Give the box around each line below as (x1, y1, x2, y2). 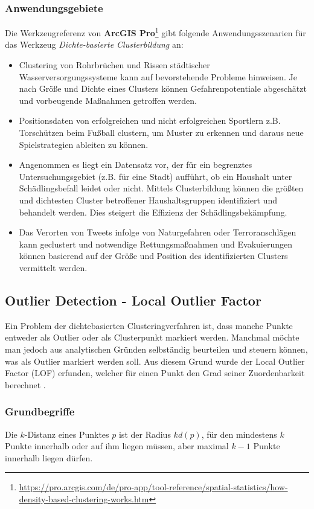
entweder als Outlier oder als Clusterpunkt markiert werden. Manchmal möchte (5, 331, 300, 344)
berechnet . (5, 378, 46, 391)
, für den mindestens (201, 427, 277, 440)
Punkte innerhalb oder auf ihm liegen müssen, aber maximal (5, 440, 229, 452)
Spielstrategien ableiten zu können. (19, 138, 149, 150)
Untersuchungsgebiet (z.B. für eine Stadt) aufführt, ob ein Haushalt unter (19, 170, 292, 182)
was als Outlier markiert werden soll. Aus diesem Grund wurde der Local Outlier (5, 354, 305, 367)
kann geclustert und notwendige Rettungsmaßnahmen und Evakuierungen (19, 237, 292, 250)
